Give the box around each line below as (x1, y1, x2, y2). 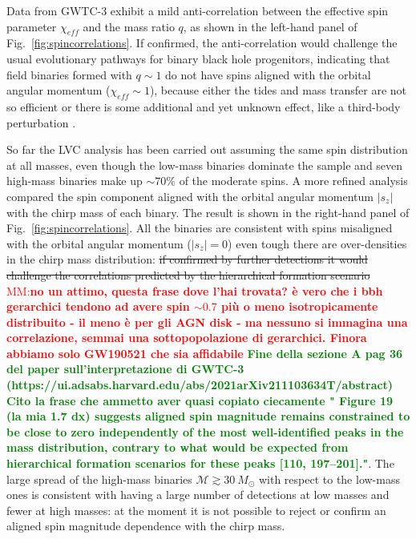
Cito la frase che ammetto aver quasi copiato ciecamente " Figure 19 (6, 392, 394, 408)
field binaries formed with (6, 66, 132, 82)
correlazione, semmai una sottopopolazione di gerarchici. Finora (6, 329, 367, 346)
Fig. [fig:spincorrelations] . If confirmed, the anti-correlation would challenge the (6, 34, 398, 51)
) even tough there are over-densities (228, 235, 407, 251)
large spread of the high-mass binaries (6, 470, 192, 487)
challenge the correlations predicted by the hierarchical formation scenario (6, 266, 370, 283)
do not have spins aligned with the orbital (165, 66, 371, 82)
